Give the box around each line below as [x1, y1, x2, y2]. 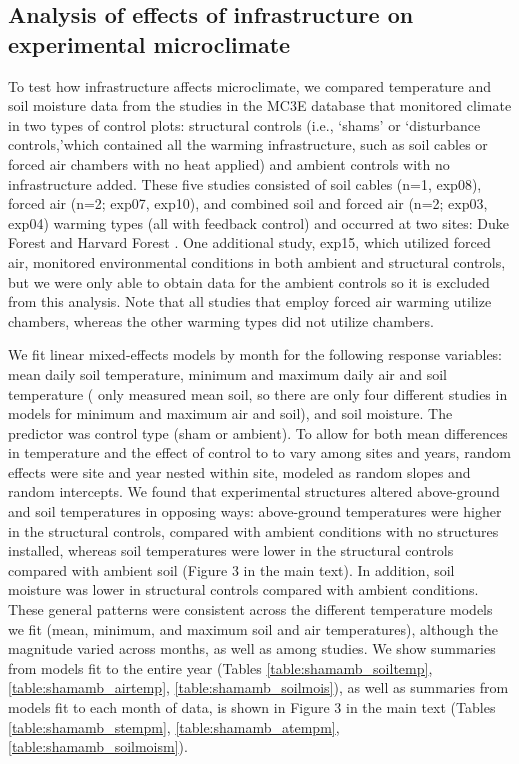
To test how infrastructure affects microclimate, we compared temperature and [8, 75, 492, 96]
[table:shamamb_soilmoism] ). [8, 736, 188, 757]
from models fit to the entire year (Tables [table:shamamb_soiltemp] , [8, 657, 433, 678]
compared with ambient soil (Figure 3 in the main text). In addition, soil [8, 559, 455, 580]
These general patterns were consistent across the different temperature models [8, 599, 493, 620]
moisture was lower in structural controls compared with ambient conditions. [8, 579, 479, 600]
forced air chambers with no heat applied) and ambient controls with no [8, 153, 450, 174]
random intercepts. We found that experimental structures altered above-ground [8, 481, 500, 502]
